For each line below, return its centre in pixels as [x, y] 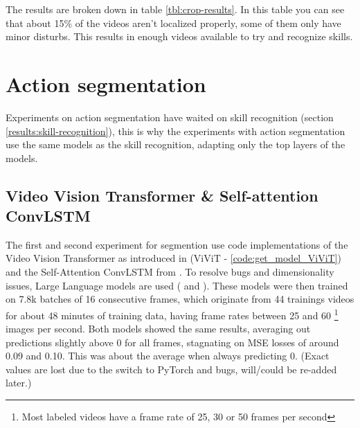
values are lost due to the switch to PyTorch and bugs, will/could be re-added [171, 369]
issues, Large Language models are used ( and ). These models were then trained [177, 285]
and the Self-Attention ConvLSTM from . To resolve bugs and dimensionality [170, 272]
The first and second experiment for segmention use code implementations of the [177, 244]
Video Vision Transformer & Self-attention [162, 195]
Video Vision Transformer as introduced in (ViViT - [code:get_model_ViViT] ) [173, 258]
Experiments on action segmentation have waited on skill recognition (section [170, 117]
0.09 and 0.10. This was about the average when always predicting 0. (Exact [168, 356]
